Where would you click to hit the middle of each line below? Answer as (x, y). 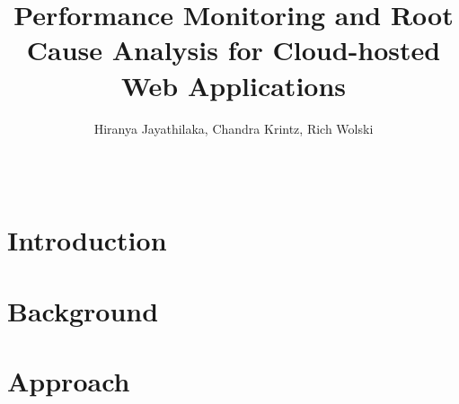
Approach (69, 381)
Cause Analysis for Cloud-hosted (234, 50)
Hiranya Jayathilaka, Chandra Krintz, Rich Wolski (234, 128)
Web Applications (234, 85)
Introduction (87, 240)
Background (83, 310)
